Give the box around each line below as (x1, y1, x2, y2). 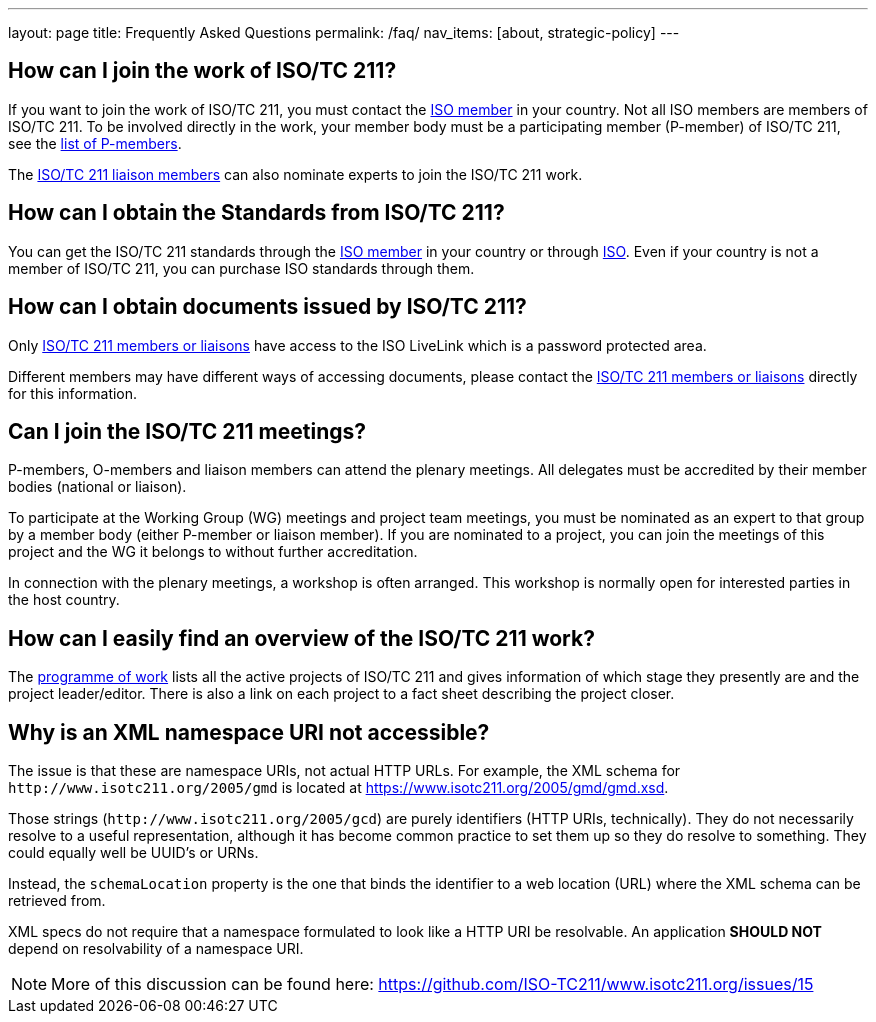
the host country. (8, 591, 120, 609)
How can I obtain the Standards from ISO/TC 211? (8, 200, 505, 226)
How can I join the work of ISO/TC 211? (8, 58, 397, 84)
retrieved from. (8, 892, 106, 910)
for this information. (8, 384, 138, 402)
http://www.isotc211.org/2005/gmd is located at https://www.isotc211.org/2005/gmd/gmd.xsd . (8, 779, 669, 797)
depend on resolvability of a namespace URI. (8, 940, 304, 958)
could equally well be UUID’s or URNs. (8, 844, 259, 862)
